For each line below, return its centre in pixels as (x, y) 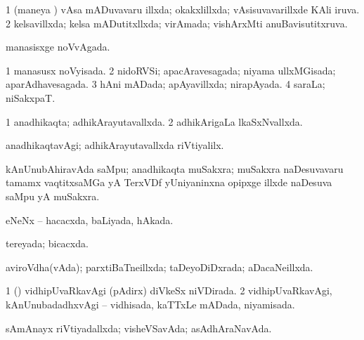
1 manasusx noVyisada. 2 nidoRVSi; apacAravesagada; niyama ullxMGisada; (171, 70)
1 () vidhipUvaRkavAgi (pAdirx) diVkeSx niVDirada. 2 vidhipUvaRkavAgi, (169, 290)
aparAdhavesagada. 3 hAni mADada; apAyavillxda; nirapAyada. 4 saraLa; (165, 84)
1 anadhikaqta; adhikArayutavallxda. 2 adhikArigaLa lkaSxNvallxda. (154, 121)
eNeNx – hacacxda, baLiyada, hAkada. (90, 220)
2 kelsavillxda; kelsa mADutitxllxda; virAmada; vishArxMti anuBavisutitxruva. (177, 23)
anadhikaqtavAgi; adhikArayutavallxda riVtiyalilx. (115, 145)
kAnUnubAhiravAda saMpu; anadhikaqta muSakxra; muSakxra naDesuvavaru (175, 168)
